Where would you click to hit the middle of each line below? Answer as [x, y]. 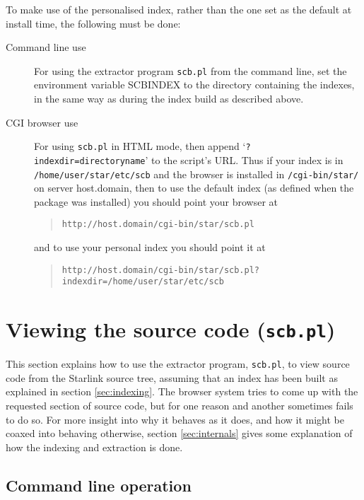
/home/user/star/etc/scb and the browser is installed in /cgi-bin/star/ [196, 174]
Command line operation [99, 485]
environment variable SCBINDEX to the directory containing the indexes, [194, 85]
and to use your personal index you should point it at [150, 247]
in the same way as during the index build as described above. [169, 99]
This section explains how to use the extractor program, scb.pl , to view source [178, 364]
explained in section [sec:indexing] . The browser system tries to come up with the [182, 391]
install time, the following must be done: [93, 23]
